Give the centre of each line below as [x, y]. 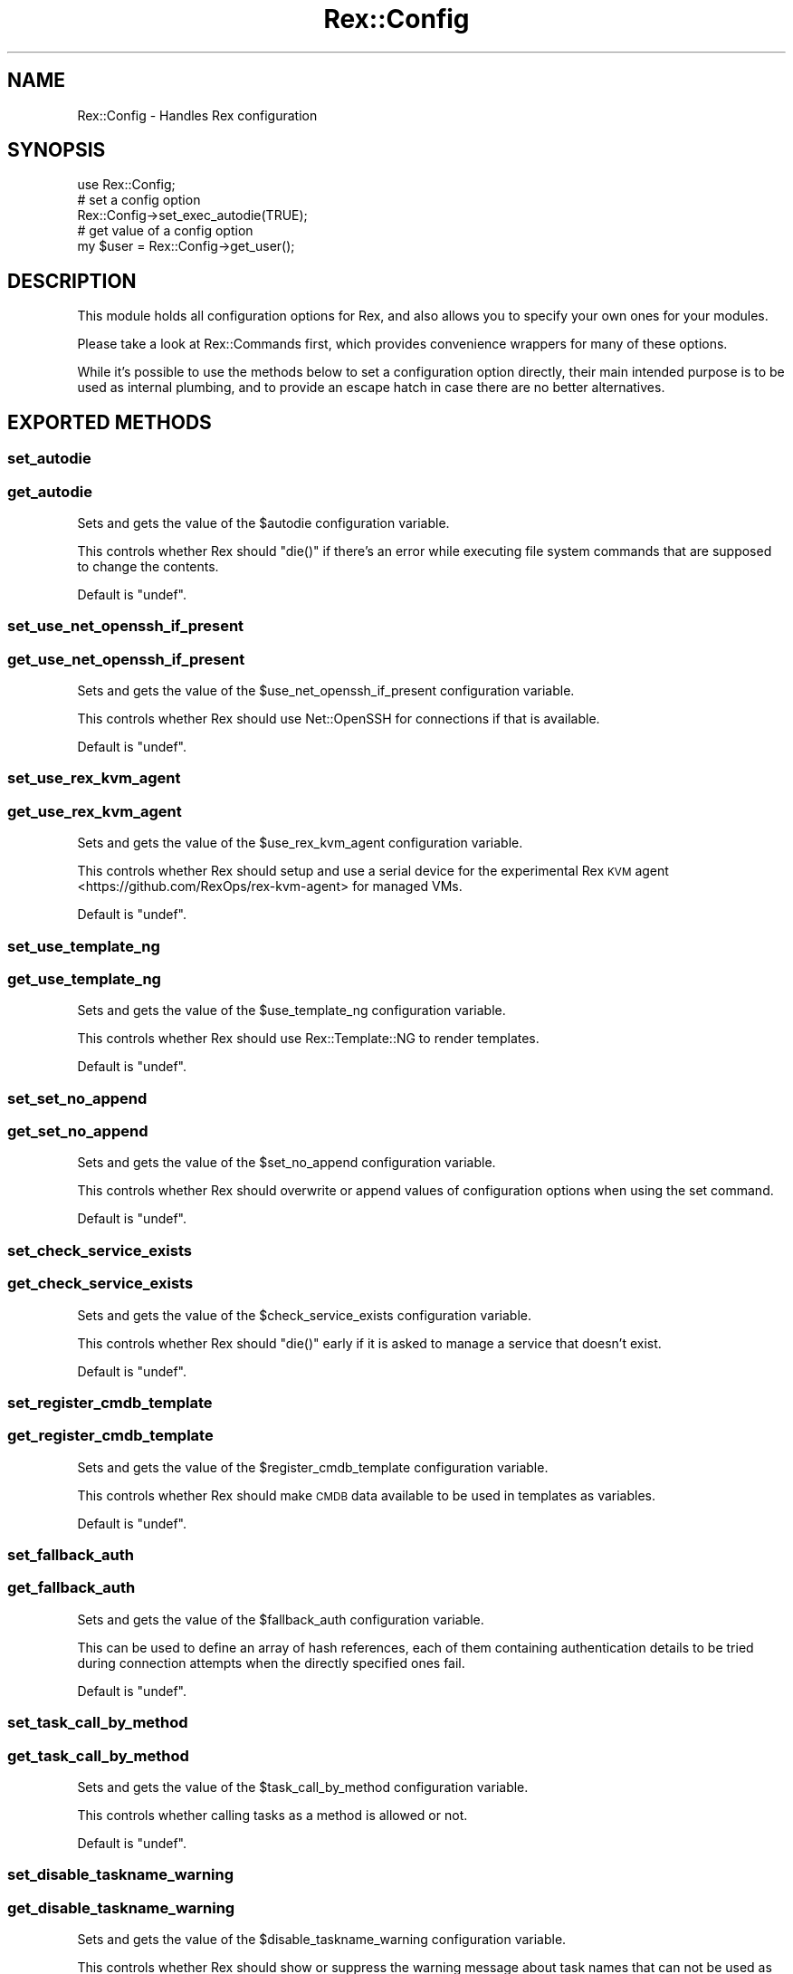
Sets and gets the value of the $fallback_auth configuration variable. [281, 1619]
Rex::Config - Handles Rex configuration [197, 115]
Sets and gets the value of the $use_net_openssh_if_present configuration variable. [326, 690]
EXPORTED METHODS [110, 422]
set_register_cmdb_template [110, 1402]
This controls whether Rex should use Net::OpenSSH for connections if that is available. [339, 719]
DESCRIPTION [72, 281]
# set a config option [139, 200]
